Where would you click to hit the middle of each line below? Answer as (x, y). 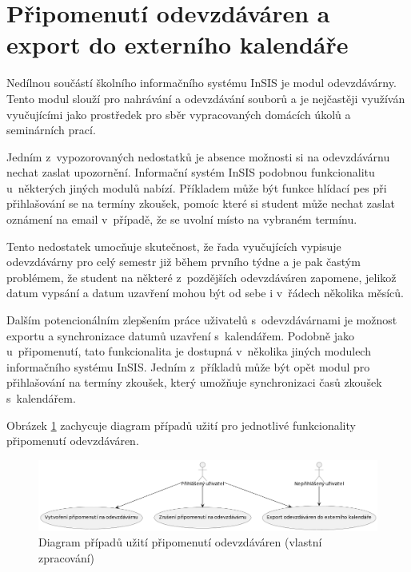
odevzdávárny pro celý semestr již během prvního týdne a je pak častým (184, 262)
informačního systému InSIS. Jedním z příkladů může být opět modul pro (188, 366)
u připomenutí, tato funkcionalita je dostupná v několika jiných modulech (189, 351)
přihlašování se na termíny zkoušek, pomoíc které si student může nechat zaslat (201, 203)
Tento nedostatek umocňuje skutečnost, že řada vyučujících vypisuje (174, 246)
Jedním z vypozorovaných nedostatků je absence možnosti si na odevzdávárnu (198, 156)
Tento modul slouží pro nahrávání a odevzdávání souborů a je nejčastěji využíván (206, 98)
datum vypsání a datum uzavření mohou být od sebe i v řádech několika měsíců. (205, 293)
